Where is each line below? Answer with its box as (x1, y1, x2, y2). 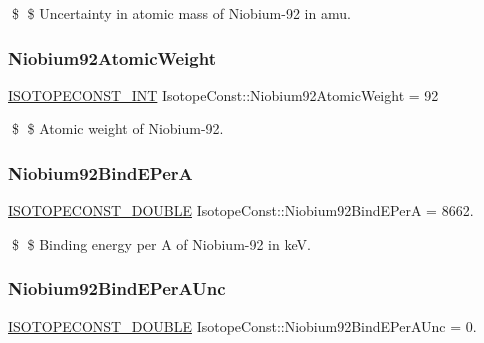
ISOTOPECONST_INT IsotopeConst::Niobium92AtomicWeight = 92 (8, 84, 439, 105)
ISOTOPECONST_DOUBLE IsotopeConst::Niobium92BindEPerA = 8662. (8, 200, 474, 221)
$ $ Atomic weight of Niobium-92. (11, 118, 224, 139)
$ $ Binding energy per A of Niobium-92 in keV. (11, 233, 311, 254)
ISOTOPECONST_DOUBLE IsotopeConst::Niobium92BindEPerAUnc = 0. (8, 315, 477, 336)
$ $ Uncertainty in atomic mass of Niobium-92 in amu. (11, 3, 351, 23)
